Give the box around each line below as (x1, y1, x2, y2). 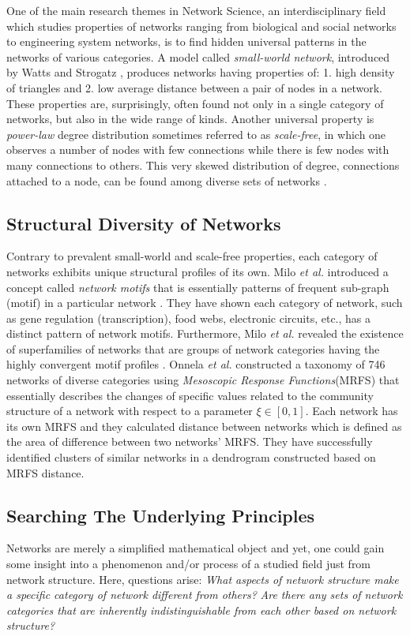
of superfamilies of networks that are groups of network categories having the (6, 340, 380, 357)
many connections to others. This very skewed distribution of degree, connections (6, 156, 400, 173)
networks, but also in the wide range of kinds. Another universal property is (6, 110, 374, 127)
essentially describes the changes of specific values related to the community (6, 387, 374, 403)
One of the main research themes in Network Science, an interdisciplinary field (6, 2, 386, 18)
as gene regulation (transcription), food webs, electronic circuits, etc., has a (6, 309, 371, 326)
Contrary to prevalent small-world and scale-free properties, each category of (6, 248, 378, 264)
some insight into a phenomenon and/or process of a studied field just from (6, 556, 371, 572)
